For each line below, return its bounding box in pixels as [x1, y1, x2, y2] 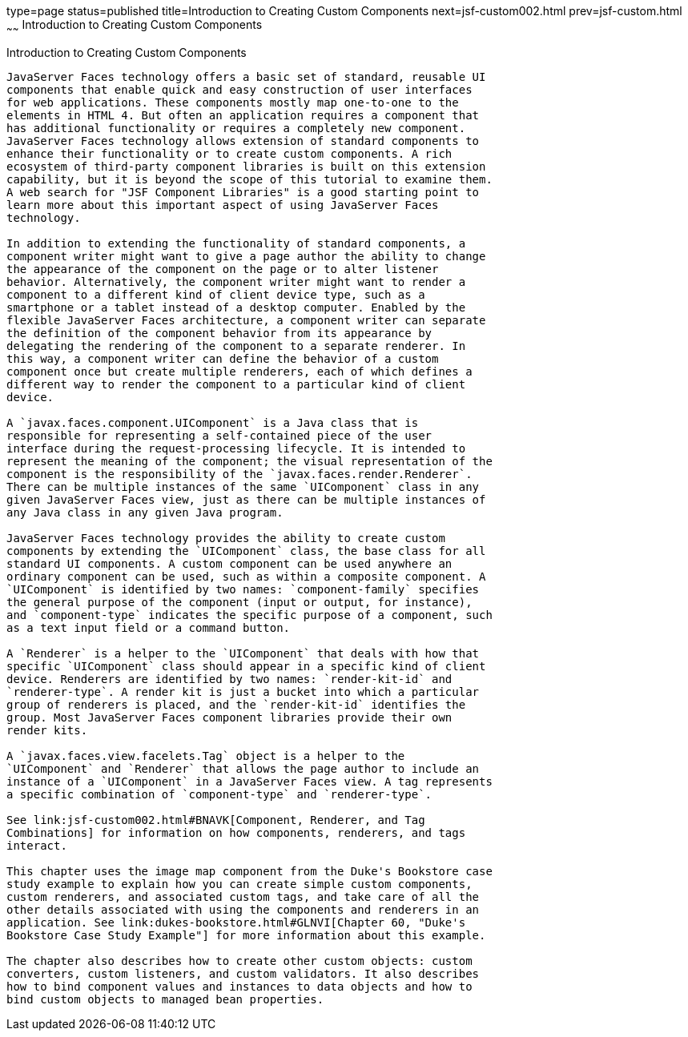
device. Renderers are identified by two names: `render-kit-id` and [6, 672, 453, 685]
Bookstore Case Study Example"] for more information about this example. [6, 928, 486, 942]
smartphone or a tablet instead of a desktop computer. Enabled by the [6, 300, 466, 314]
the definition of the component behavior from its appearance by [6, 326, 433, 340]
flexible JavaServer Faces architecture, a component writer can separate [6, 313, 486, 327]
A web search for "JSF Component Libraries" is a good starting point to [6, 185, 480, 199]
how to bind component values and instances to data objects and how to [6, 979, 473, 993]
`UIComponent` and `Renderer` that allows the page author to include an [6, 762, 480, 775]
